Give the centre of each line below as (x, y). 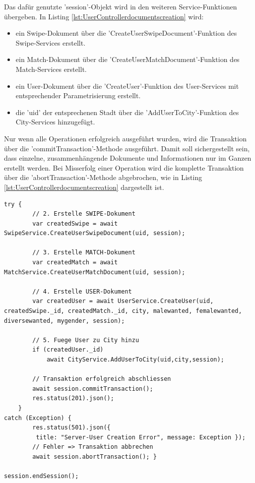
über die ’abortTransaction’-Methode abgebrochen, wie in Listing (103, 177)
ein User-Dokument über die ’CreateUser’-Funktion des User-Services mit (127, 86)
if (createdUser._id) (68, 350)
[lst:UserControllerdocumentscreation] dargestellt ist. (84, 187)
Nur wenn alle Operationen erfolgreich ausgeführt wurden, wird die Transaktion (125, 138)
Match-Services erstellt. (51, 69)
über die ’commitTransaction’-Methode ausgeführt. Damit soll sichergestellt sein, (127, 148)
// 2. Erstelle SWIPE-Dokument (84, 214)
